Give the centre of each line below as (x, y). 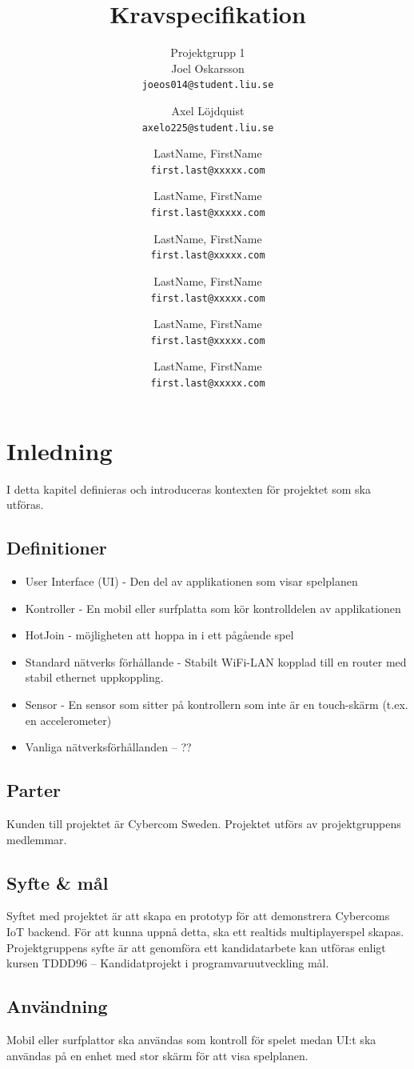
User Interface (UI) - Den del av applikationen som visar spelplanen (191, 581)
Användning (57, 1006)
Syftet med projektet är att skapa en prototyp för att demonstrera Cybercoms (198, 916)
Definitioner (57, 548)
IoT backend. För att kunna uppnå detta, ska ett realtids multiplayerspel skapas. (205, 931)
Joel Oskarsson (208, 68)
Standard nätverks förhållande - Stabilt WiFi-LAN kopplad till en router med (216, 661)
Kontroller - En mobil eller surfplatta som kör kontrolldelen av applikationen (213, 608)
